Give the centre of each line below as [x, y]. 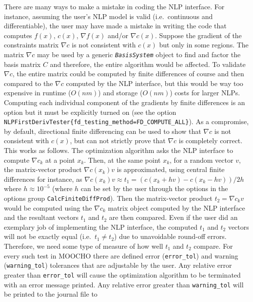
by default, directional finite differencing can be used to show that [103, 131]
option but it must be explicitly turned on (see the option [90, 112]
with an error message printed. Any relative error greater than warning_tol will [124, 284]
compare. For [213, 246]
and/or [118, 35]
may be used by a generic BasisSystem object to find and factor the [139, 54]
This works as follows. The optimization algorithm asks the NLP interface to [118, 150]
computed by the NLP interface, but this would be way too [155, 83]
